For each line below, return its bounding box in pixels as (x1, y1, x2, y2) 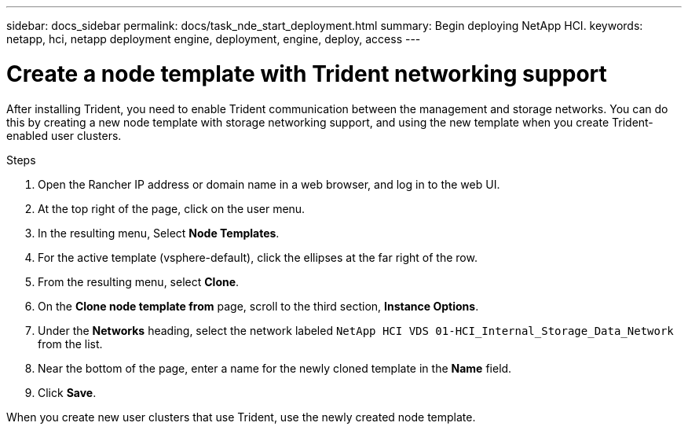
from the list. (38, 336, 103, 351)
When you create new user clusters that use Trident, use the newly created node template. (6, 410, 476, 424)
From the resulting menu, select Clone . (38, 274, 240, 289)
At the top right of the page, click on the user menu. (38, 201, 306, 215)
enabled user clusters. (6, 128, 122, 142)
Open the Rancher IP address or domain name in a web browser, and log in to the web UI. (38, 177, 500, 191)
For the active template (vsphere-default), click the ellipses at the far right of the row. (38, 250, 478, 264)
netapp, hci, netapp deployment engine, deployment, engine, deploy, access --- (6, 32, 421, 46)
